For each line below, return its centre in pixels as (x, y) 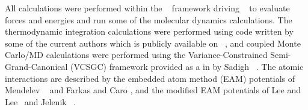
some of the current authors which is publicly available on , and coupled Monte (153, 43)
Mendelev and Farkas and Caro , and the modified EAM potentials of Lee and (153, 90)
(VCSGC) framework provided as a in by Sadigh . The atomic (187, 66)
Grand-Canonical (36, 66)
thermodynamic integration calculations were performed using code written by (149, 31)
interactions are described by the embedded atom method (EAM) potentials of (150, 78)
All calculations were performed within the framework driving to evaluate (147, 8)
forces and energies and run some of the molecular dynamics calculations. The (149, 19)
